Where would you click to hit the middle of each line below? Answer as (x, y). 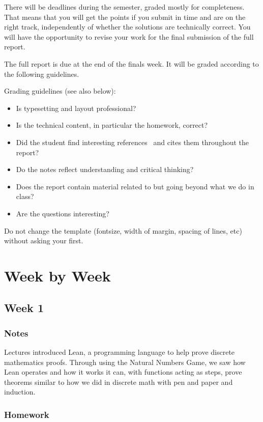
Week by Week (57, 275)
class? (25, 196)
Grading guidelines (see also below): (60, 91)
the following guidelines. (42, 74)
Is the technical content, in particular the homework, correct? (112, 125)
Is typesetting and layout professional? (76, 108)
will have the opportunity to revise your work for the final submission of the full (129, 36)
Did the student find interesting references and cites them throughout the (133, 142)
